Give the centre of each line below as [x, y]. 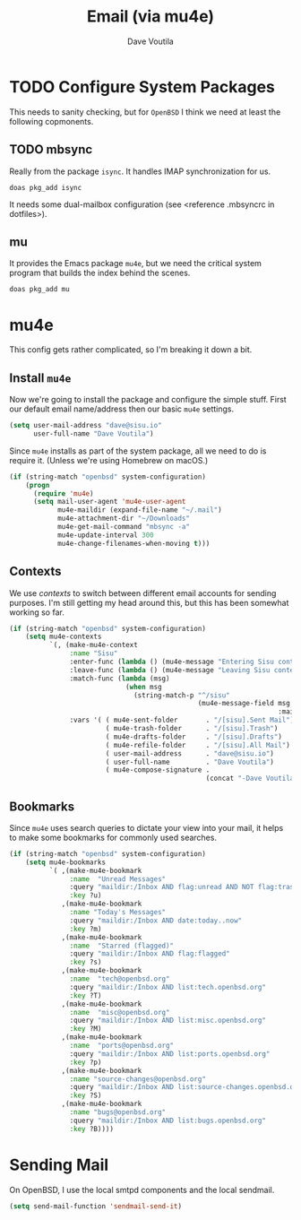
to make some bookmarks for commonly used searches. [113, 837]
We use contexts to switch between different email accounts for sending [143, 593]
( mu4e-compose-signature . [158, 770]
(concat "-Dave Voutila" [252, 779]
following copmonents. [52, 121]
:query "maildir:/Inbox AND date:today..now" [156, 921]
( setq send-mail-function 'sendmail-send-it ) [95, 1206]
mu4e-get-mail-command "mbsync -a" [124, 527]
